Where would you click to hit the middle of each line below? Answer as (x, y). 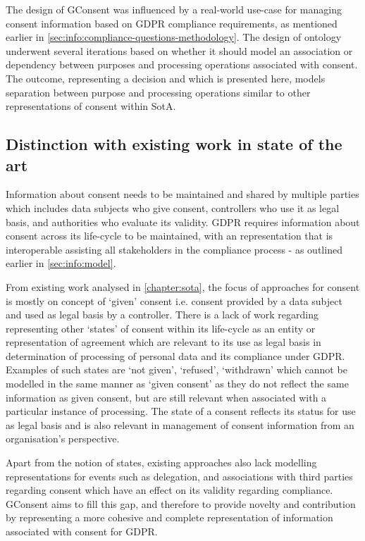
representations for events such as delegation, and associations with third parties (179, 476)
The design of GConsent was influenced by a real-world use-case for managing (174, 9)
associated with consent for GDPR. (82, 531)
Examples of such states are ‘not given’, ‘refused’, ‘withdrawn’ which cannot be (177, 369)
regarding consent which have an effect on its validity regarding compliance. (169, 490)
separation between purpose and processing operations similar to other (158, 92)
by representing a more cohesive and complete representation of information (169, 517)
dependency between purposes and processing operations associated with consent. (182, 64)
